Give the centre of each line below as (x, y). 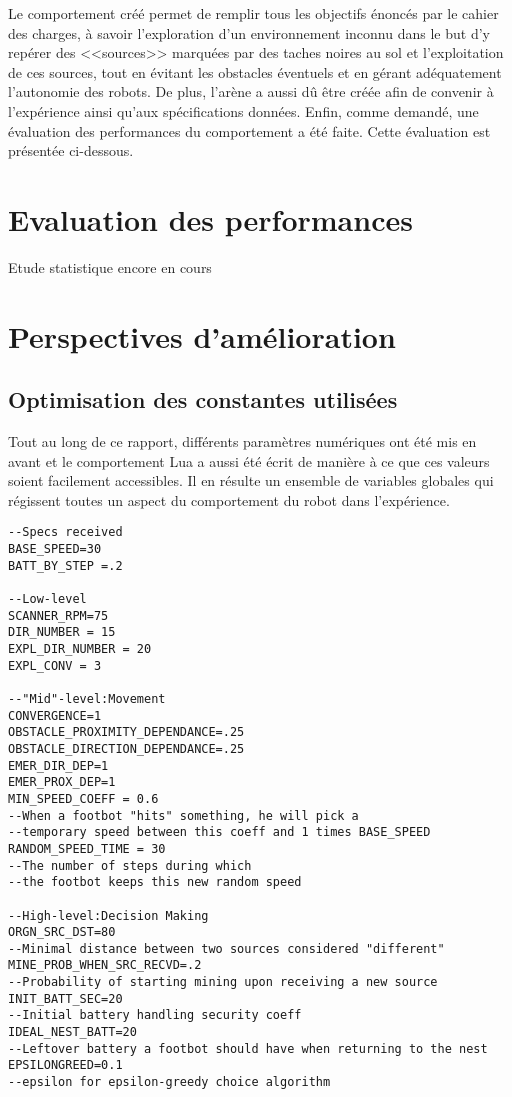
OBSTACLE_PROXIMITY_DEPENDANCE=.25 (126, 732)
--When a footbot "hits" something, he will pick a (183, 815)
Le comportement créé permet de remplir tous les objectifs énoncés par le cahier (253, 13)
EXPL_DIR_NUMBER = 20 (80, 649)
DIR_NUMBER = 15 (62, 632)
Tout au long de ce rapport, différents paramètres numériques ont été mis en (242, 441)
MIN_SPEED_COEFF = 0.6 (83, 798)
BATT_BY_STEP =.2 (65, 565)
